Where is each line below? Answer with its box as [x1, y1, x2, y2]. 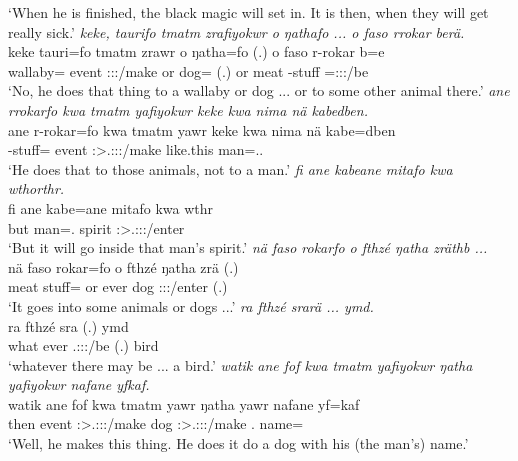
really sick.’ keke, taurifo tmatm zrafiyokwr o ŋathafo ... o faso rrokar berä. [8, 21, 465, 42]
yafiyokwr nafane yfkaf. [8, 374, 150, 395]
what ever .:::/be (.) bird [8, 335, 159, 356]
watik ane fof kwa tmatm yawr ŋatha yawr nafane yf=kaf [8, 393, 360, 414]
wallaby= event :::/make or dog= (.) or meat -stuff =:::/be [8, 60, 369, 81]
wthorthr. [8, 178, 65, 199]
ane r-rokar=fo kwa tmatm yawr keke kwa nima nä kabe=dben [8, 119, 396, 140]
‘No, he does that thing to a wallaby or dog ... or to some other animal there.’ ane [8, 80, 510, 101]
